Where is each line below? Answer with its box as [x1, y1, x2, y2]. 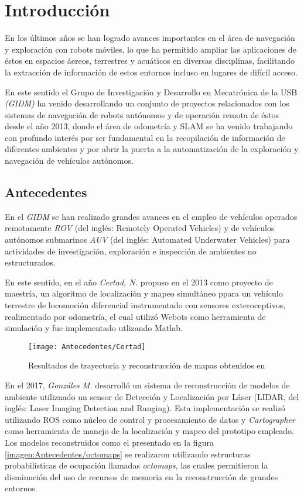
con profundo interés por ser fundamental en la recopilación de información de [5, 131, 285, 143]
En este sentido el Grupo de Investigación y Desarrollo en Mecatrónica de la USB [5, 85, 298, 98]
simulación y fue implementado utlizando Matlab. [5, 322, 183, 334]
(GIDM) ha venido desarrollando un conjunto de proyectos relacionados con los [5, 97, 289, 109]
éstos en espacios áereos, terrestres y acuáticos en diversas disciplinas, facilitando [5, 54, 295, 67]
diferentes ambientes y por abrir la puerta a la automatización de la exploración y [5, 143, 299, 155]
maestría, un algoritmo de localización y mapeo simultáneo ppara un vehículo [5, 287, 283, 299]
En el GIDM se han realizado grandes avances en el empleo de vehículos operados [5, 210, 298, 222]
